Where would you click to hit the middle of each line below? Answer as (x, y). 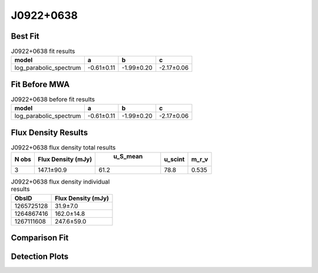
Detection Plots (40, 257)
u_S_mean (128, 157)
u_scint (174, 159)
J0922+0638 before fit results (53, 99)
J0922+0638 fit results (43, 51)
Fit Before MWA (40, 84)
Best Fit (25, 36)
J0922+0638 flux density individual (60, 182)
